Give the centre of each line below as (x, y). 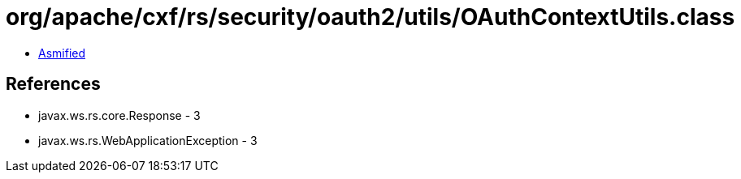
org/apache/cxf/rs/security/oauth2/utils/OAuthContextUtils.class (370, 17)
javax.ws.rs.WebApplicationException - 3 (148, 140)
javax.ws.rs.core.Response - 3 (119, 115)
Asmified (62, 53)
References (53, 84)
